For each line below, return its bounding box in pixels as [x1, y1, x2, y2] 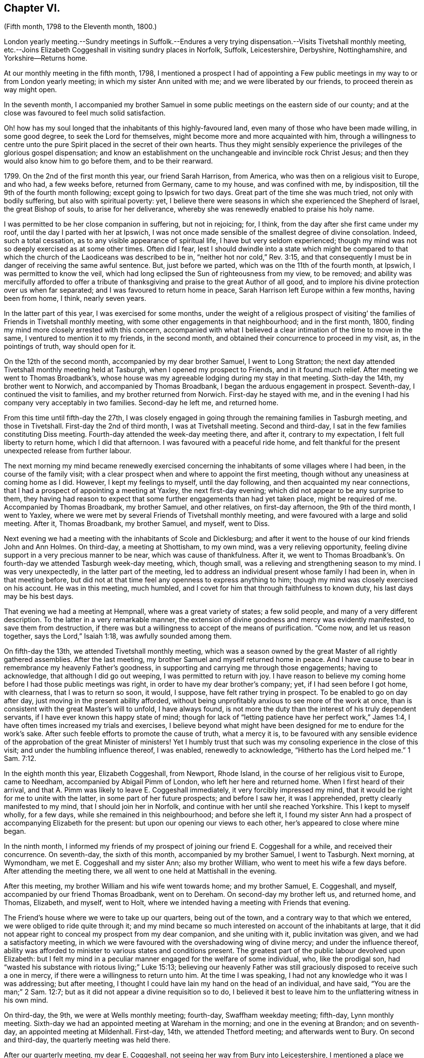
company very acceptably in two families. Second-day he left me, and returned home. [4, 398, 279, 407]
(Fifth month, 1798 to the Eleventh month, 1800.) [4, 22, 157, 31]
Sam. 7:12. [4, 754, 36, 763]
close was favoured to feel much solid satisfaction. [4, 109, 166, 117]
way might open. [4, 85, 57, 94]
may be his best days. [4, 592, 74, 601]
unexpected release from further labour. [4, 446, 132, 455]
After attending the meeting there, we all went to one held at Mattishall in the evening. [4, 867, 277, 876]
